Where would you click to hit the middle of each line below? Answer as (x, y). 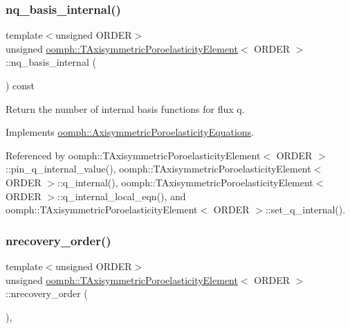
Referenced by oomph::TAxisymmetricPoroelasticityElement (133, 155)
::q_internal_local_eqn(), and (122, 196)
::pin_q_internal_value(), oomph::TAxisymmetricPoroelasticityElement (158, 169)
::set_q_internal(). (305, 210)
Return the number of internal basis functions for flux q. (125, 108)
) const (20, 85)
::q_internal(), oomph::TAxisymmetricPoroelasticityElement (185, 182)
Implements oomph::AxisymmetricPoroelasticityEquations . (130, 132)
